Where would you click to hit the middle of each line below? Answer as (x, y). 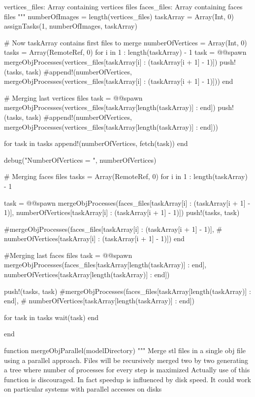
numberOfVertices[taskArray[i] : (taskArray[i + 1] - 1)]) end (94, 238)
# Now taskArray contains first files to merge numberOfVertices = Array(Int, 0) (126, 42)
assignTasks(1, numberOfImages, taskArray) (71, 26)
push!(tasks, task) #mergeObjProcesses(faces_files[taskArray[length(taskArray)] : (127, 291)
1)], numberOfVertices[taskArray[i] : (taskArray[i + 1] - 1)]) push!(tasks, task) (122, 212)
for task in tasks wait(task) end (51, 317)
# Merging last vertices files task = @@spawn (73, 97)
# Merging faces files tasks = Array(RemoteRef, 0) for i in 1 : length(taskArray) (126, 176)
